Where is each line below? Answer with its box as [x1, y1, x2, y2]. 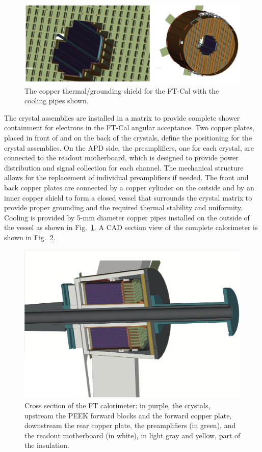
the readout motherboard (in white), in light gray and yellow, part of [24, 430, 241, 440]
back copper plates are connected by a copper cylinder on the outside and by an [4, 182, 254, 193]
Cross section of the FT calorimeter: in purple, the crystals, [24, 400, 211, 411]
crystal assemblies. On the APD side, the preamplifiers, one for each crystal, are [4, 142, 254, 153]
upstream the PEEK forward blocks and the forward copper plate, [24, 410, 232, 420]
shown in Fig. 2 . [4, 232, 56, 242]
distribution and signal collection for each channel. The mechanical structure [4, 162, 244, 173]
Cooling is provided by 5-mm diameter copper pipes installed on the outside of [4, 212, 250, 222]
